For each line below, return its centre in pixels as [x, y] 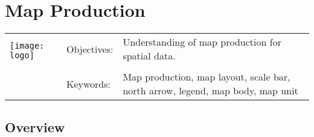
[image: [27, 46]
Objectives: [90, 49]
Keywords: [88, 84]
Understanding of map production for [202, 42]
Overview [35, 126]
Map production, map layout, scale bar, [207, 77]
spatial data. [149, 56]
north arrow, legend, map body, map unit [210, 91]
